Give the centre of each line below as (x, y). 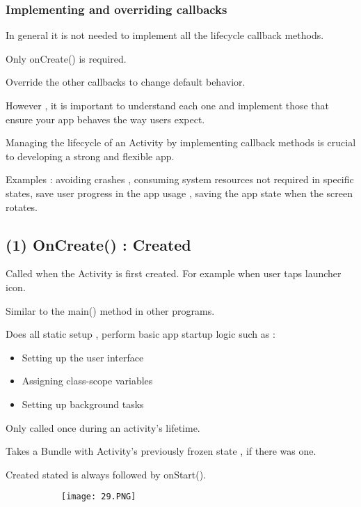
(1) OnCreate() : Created (98, 244)
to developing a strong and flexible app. (90, 156)
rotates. (22, 206)
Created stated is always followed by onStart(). (106, 474)
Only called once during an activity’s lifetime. (103, 427)
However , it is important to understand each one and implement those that (168, 105)
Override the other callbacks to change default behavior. (126, 82)
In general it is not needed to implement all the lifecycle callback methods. (165, 35)
